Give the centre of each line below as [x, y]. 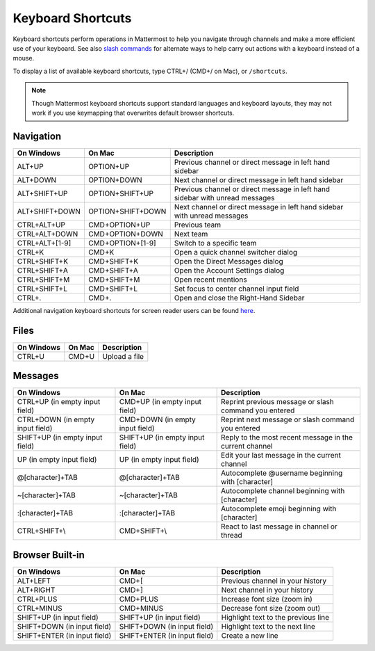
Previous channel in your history [274, 581]
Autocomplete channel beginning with [283, 491]
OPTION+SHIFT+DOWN [127, 211]
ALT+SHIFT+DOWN [49, 211]
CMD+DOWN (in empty [157, 419]
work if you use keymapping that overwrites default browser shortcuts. [133, 113]
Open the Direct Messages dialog [229, 261]
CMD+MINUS [141, 608]
